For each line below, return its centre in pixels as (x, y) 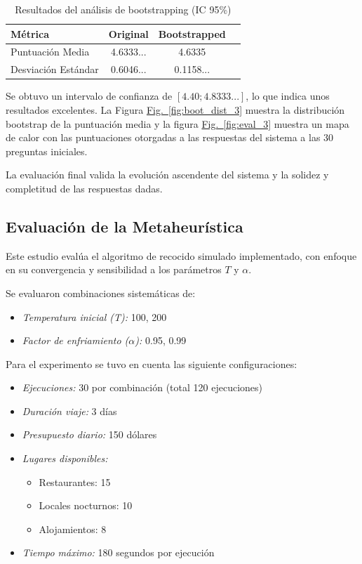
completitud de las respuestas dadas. (84, 188)
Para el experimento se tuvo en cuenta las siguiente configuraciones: (152, 363)
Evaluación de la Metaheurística (125, 226)
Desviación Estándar (55, 69)
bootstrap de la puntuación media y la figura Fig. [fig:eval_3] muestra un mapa (177, 123)
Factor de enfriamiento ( (75, 340)
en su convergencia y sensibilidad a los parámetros (114, 269)
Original (128, 33)
